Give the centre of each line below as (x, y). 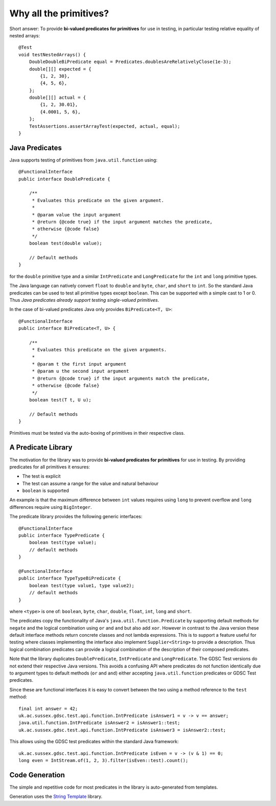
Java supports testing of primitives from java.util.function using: (84, 160)
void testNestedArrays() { (52, 54)
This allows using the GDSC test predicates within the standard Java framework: (94, 742)
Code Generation (37, 775)
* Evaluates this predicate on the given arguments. (99, 350)
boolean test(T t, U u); (60, 400)
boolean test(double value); (65, 243)
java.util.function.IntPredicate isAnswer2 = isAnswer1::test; (99, 723)
